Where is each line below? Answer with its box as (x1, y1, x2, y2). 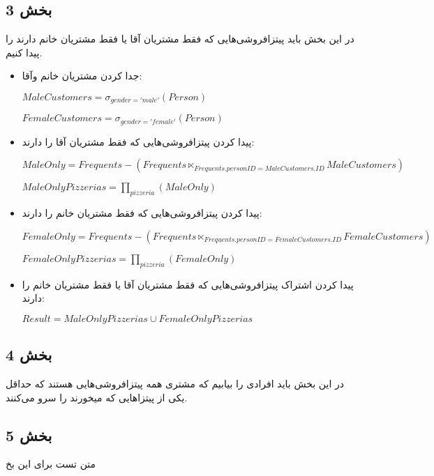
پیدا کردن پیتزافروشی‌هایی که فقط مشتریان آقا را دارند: (22, 134, 255, 148)
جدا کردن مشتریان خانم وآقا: (22, 68, 142, 83)
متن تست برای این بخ (6, 456, 96, 471)
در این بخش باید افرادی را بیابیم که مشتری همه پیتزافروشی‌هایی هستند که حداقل (6, 376, 344, 391)
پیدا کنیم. (6, 45, 43, 59)
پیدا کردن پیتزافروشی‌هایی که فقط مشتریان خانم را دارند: (22, 206, 262, 220)
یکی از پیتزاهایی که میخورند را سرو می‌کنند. (6, 390, 188, 404)
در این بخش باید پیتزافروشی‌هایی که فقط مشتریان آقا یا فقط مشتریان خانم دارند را (6, 31, 354, 46)
